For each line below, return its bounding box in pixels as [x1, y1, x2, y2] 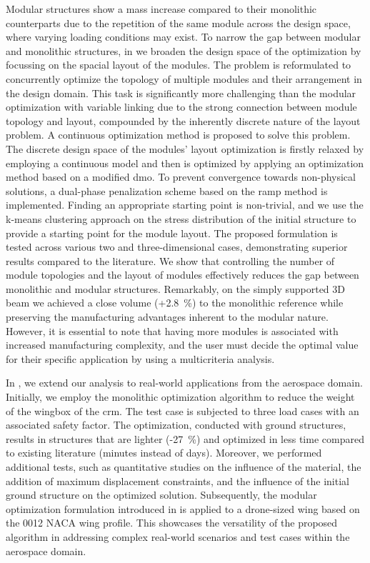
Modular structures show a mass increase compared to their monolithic [6, 1, 317, 16]
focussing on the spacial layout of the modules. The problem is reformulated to [6, 57, 351, 72]
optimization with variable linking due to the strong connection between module [6, 99, 357, 114]
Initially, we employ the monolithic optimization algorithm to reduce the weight [6, 389, 355, 404]
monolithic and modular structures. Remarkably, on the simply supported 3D [6, 281, 346, 296]
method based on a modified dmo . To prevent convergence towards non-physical [6, 169, 356, 184]
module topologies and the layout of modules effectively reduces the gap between [6, 267, 359, 282]
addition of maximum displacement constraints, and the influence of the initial [6, 473, 349, 488]
